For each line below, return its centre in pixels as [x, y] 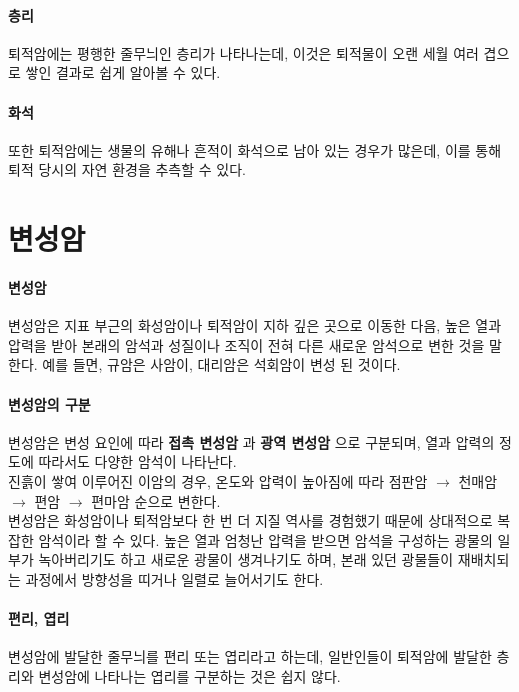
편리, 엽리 [39, 618]
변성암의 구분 [49, 403]
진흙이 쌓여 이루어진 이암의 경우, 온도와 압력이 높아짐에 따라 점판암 [218, 480]
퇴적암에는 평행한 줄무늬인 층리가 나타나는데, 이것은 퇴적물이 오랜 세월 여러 [243, 52]
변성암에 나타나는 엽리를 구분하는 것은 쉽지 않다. [189, 675]
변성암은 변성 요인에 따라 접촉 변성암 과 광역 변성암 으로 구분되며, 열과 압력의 [251, 441]
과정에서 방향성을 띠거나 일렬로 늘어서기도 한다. [174, 578]
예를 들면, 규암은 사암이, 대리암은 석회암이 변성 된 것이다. [221, 364]
